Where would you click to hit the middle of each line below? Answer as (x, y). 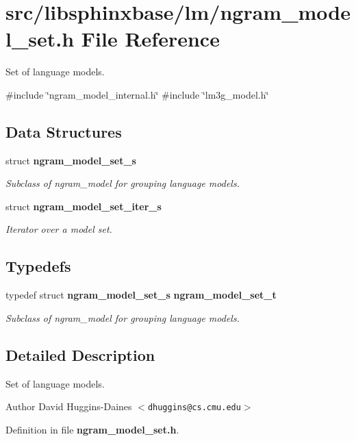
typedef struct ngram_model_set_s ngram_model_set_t (141, 295)
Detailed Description (80, 354)
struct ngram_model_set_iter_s (84, 206)
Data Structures (64, 131)
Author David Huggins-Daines (69, 406)
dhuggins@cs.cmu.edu (194, 408)
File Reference (150, 39)
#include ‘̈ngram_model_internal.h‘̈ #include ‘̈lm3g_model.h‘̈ (137, 94)
